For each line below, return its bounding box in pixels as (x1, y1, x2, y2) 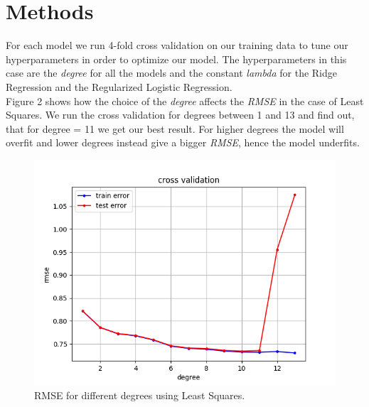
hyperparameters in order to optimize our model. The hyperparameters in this (6, 51, 347, 66)
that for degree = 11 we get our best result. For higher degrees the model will (6, 121, 344, 136)
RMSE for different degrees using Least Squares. (34, 388, 245, 403)
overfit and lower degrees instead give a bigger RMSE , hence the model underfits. (6, 135, 360, 150)
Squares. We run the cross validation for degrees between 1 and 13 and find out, (6, 107, 355, 122)
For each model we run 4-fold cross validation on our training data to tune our (6, 38, 348, 53)
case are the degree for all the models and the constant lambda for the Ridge (6, 65, 337, 80)
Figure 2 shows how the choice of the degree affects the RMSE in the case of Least (6, 93, 364, 108)
